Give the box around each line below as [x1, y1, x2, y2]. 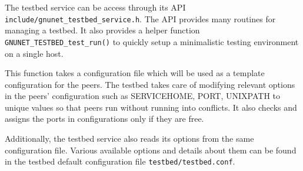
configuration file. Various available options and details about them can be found [5, 143, 297, 156]
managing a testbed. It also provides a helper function [5, 24, 200, 36]
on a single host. [5, 47, 64, 59]
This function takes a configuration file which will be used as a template [5, 67, 265, 79]
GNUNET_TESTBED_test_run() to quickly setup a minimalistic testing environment [5, 35, 299, 47]
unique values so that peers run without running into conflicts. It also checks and [5, 101, 297, 113]
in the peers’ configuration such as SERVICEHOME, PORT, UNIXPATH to [5, 90, 280, 102]
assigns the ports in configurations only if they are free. [5, 112, 204, 125]
